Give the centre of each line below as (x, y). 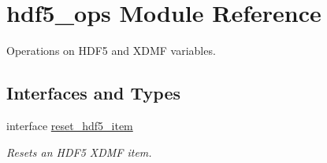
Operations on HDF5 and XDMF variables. (111, 51)
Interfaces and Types (93, 93)
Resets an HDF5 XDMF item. (79, 152)
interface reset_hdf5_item (70, 125)
